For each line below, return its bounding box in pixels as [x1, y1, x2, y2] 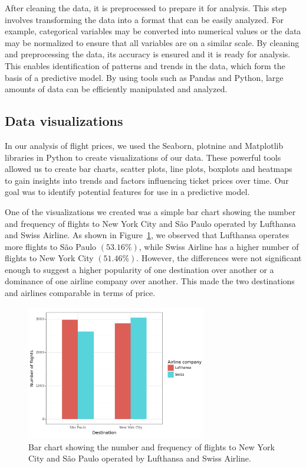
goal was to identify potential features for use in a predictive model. [5, 186, 250, 198]
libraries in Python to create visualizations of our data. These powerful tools [5, 151, 281, 163]
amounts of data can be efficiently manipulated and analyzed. [5, 83, 228, 95]
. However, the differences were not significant [136, 252, 302, 264]
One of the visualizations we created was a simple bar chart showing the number [5, 205, 296, 217]
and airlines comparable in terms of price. [5, 287, 156, 299]
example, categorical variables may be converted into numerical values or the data [5, 25, 301, 37]
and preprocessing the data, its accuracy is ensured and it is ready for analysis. [5, 48, 291, 60]
